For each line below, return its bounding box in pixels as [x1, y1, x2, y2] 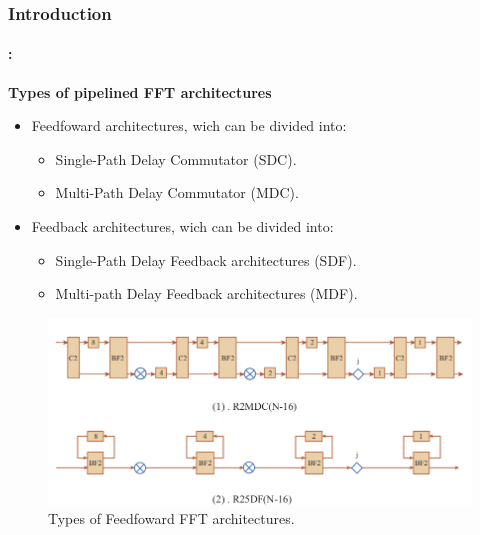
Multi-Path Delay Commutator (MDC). [55, 182, 299, 203]
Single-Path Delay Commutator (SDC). [55, 148, 297, 169]
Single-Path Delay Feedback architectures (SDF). [55, 249, 357, 270]
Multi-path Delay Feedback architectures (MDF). [55, 283, 358, 304]
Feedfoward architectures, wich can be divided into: [31, 115, 347, 136]
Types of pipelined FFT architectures [8, 81, 272, 102]
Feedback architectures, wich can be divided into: [31, 216, 334, 237]
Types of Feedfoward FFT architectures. [48, 508, 295, 529]
